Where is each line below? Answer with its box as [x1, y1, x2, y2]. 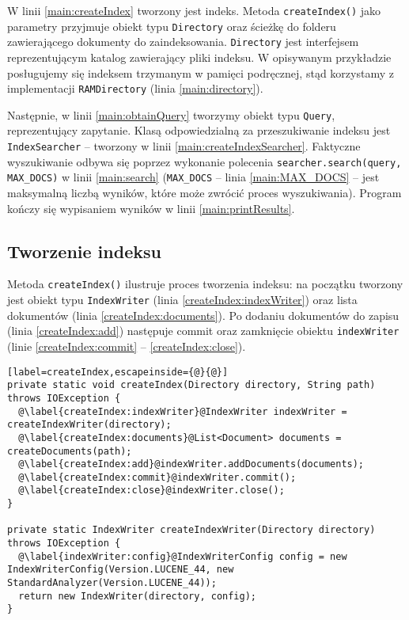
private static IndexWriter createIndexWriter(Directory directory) [7, 524, 376, 536]
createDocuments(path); [7, 445, 132, 457]
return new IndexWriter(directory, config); [18, 590, 256, 602]
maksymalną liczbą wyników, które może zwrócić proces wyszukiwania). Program [7, 184, 402, 201]
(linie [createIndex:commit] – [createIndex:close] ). [7, 337, 246, 354]
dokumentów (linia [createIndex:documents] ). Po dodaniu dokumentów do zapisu [7, 306, 400, 323]
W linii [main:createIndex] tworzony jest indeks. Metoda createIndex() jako [7, 2, 381, 18]
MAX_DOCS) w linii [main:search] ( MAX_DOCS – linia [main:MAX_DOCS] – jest [7, 169, 380, 185]
